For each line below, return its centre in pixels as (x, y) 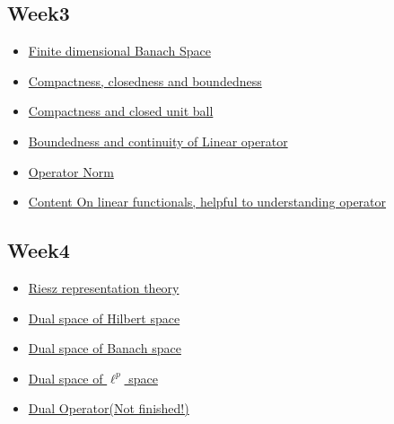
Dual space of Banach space (105, 348)
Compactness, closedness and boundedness (145, 80)
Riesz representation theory (104, 287)
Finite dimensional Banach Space (119, 51)
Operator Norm (71, 171)
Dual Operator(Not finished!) (109, 408)
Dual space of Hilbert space (104, 318)
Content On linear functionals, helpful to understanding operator (207, 202)
